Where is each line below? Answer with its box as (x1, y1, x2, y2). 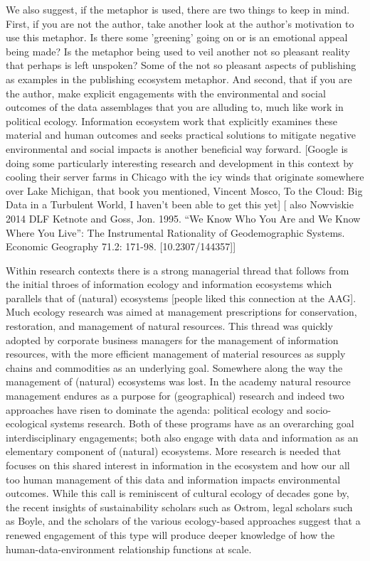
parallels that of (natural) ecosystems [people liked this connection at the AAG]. (6, 290, 356, 305)
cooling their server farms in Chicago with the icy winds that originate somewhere (6, 169, 364, 184)
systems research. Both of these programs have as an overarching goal (50, 416, 354, 431)
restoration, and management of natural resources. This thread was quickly (6, 319, 333, 333)
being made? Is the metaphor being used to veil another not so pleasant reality (6, 43, 350, 58)
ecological (6, 416, 48, 431)
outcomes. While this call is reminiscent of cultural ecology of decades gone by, (6, 486, 349, 501)
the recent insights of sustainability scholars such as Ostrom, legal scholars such (6, 499, 353, 514)
